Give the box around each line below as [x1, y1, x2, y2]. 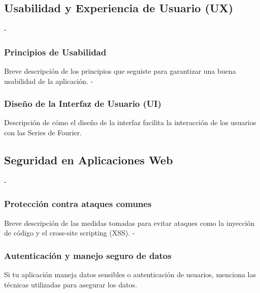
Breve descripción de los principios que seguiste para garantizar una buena [4, 66, 236, 76]
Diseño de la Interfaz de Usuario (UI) [4, 97, 161, 110]
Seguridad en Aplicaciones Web [4, 152, 173, 167]
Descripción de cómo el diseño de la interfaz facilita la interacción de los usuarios [4, 117, 256, 128]
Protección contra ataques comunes [4, 197, 152, 210]
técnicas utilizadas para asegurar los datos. [4, 279, 137, 289]
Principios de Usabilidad [4, 45, 107, 58]
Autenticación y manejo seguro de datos [4, 249, 172, 261]
